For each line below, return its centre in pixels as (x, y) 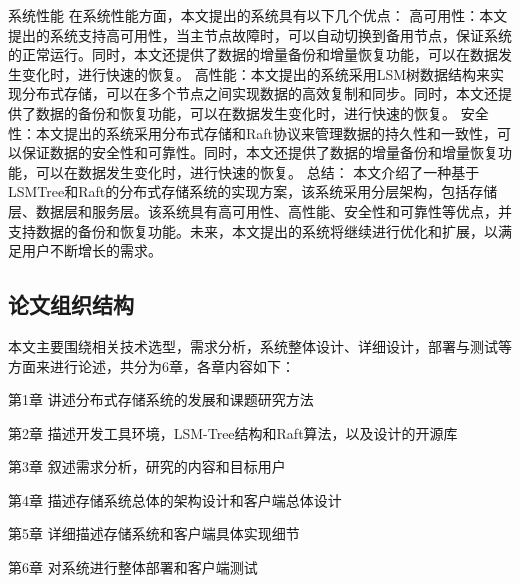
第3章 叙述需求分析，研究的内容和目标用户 (147, 466)
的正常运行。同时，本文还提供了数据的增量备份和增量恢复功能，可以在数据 (253, 54)
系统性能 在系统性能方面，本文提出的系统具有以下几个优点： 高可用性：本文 (258, 15)
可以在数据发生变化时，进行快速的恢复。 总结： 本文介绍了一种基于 (257, 171)
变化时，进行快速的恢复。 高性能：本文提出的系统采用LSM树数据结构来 (256, 73)
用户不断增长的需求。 (91, 250)
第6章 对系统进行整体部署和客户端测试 (133, 567)
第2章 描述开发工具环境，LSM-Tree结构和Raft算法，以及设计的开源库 (233, 432)
